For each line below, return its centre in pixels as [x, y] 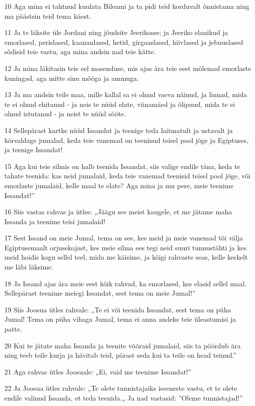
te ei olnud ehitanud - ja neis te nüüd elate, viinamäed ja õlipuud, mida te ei [120, 104]
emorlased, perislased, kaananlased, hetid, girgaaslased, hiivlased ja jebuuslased [124, 42]
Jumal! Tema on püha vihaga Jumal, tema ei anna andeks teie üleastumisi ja [120, 319]
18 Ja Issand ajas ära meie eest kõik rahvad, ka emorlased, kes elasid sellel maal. [126, 283]
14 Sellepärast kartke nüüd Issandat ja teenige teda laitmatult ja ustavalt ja [119, 130]
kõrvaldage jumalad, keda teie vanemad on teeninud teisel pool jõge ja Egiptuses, [127, 140]
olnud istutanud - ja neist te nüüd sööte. [65, 114]
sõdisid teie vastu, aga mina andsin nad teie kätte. [80, 51]
